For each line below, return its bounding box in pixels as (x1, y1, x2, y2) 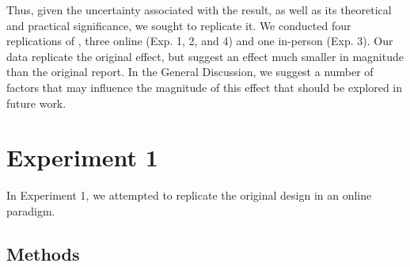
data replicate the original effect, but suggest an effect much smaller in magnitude (6, 48, 404, 64)
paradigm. (6, 202, 55, 219)
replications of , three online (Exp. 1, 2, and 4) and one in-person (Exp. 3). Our (6, 32, 393, 49)
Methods (6, 241, 80, 265)
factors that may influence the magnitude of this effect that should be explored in (6, 78, 403, 95)
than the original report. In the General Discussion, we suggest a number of (6, 63, 374, 80)
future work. (6, 94, 66, 111)
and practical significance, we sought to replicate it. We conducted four (6, 17, 351, 33)
